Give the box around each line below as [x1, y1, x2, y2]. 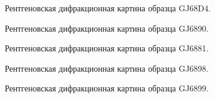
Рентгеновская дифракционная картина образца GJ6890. [5, 22, 209, 34]
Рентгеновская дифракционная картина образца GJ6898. [5, 62, 209, 74]
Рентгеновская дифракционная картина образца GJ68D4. [5, 2, 211, 14]
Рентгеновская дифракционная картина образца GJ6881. [5, 42, 209, 54]
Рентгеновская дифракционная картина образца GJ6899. [5, 82, 209, 94]
